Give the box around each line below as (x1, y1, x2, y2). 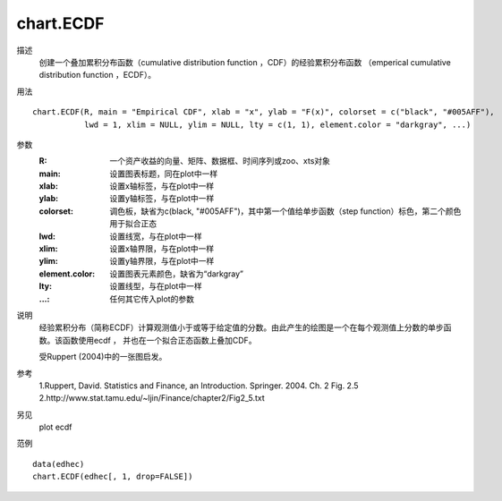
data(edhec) (32, 459, 85, 469)
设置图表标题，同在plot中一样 (109, 168, 218, 179)
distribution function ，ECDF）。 (38, 70, 157, 81)
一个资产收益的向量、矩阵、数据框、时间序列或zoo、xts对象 (109, 156, 331, 166)
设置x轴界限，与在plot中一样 (109, 243, 215, 254)
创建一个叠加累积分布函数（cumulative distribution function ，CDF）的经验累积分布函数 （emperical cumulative (38, 56, 451, 67)
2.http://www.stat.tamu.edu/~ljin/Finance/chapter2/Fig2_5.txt (38, 393, 266, 403)
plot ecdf (38, 421, 72, 433)
